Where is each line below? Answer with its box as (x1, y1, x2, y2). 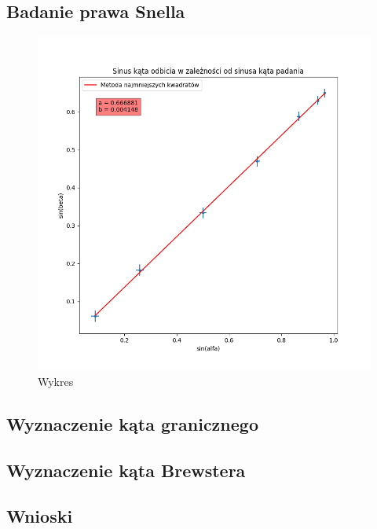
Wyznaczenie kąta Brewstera (6, 457, 246, 482)
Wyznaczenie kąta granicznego (6, 411, 258, 435)
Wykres (38, 373, 74, 389)
